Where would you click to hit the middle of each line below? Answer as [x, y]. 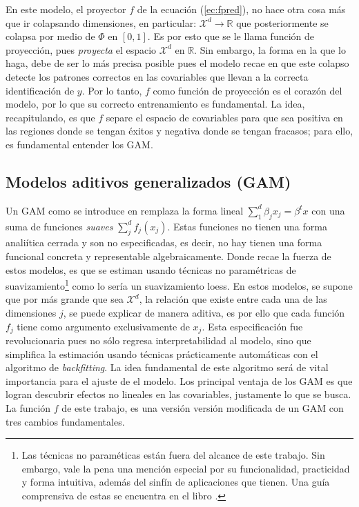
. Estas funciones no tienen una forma [247, 226]
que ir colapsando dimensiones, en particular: [101, 22]
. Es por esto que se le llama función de [231, 36]
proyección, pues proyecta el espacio [81, 49]
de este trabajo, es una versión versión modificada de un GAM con [203, 407]
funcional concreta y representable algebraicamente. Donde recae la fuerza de [168, 256]
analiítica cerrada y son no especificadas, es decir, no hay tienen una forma [164, 242]
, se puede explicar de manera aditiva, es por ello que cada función [204, 312]
